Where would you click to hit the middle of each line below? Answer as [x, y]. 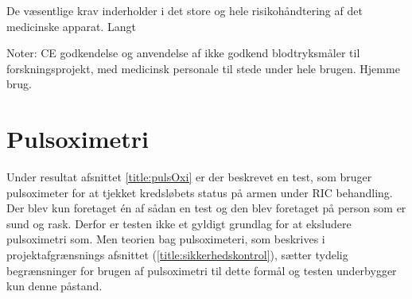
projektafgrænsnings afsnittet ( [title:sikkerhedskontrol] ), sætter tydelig [177, 255]
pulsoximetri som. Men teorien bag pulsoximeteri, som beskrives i [166, 239]
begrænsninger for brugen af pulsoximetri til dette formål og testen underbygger [202, 270]
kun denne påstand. [54, 286]
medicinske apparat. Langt [71, 26]
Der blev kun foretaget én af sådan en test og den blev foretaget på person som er [206, 208]
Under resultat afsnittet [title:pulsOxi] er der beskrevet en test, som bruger [189, 177]
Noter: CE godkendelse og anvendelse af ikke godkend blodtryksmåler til [183, 53]
